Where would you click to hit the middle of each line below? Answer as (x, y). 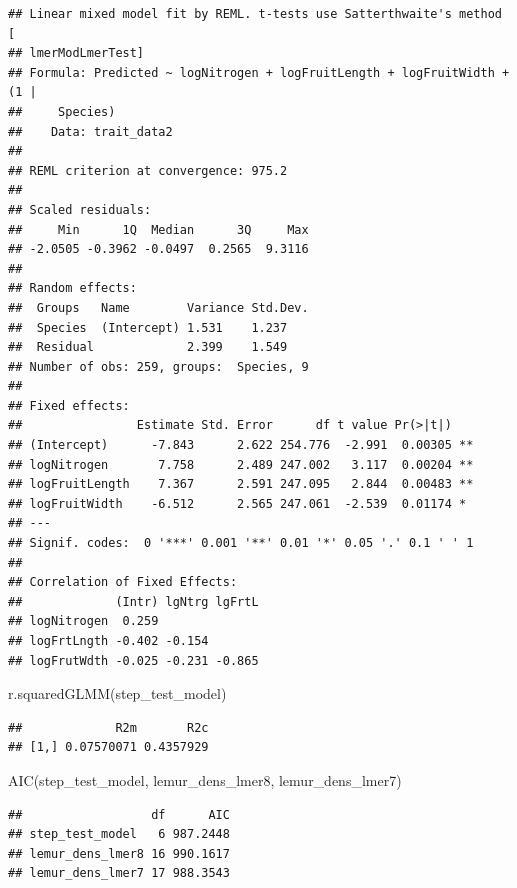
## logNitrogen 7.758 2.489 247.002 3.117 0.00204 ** (241, 464)
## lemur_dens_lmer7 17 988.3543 (119, 873)
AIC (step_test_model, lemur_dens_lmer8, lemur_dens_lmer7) (205, 779)
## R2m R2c (108, 727)
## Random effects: (72, 288)
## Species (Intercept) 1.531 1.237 (148, 327)
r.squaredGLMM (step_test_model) (117, 693)
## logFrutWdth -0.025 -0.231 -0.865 (133, 660)
